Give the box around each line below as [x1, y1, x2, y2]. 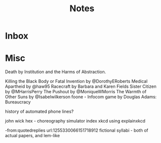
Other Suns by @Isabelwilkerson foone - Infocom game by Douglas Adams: [5, 94, 157, 100]
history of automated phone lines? [5, 108, 74, 115]
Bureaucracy [5, 99, 31, 105]
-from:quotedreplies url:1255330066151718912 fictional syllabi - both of [5, 127, 148, 133]
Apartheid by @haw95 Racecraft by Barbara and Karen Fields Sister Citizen [5, 83, 157, 89]
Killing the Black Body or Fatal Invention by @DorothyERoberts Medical [5, 79, 148, 84]
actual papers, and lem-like [5, 133, 60, 139]
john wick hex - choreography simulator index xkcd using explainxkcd [5, 118, 145, 124]
